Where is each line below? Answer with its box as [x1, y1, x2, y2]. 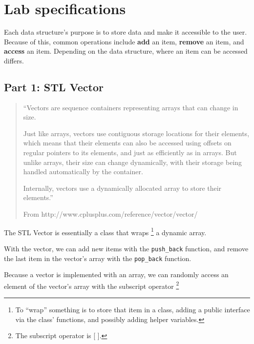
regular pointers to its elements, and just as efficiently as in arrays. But [23, 147, 237, 158]
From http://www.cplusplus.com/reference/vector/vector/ [23, 209, 198, 219]
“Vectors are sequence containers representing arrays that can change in [23, 102, 238, 112]
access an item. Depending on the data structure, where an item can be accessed [4, 46, 248, 56]
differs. [4, 55, 24, 65]
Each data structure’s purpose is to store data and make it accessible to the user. [4, 27, 247, 37]
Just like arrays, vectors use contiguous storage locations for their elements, [23, 128, 250, 138]
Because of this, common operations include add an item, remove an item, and [4, 36, 244, 46]
